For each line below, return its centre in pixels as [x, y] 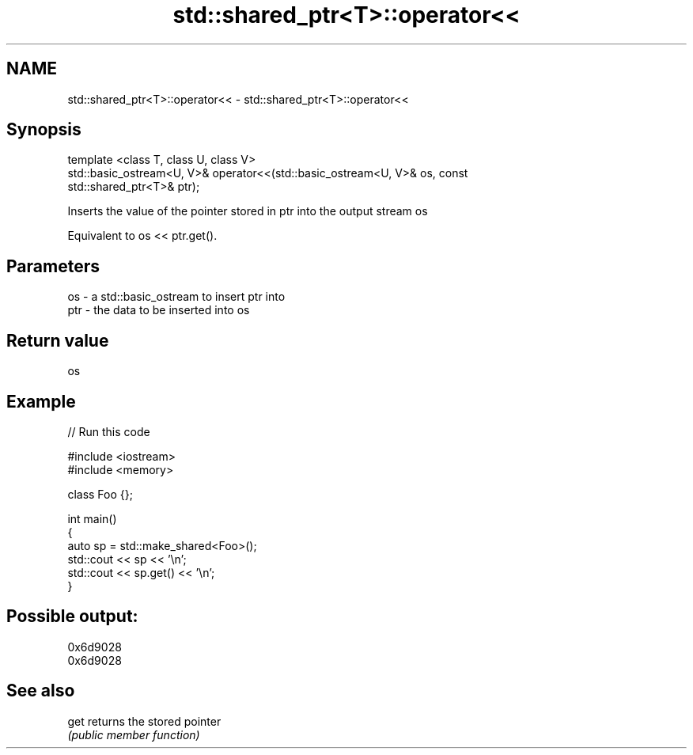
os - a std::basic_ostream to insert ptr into [176, 297]
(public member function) [134, 734]
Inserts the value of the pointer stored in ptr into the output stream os [248, 211]
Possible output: [72, 617]
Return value [58, 340]
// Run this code [109, 431]
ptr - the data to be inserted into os [159, 310]
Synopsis [44, 130]
